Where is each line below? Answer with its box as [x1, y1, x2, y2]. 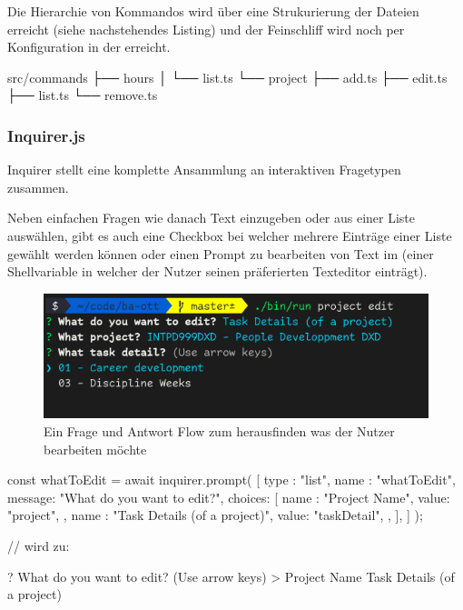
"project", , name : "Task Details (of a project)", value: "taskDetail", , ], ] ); [7, 505, 423, 525]
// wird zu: [7, 536, 70, 555]
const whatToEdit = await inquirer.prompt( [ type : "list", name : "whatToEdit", [7, 470, 456, 489]
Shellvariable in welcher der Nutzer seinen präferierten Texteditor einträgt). [7, 262, 428, 281]
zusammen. [7, 177, 69, 196]
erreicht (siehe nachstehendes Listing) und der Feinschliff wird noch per [7, 19, 405, 38]
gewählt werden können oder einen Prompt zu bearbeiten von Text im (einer [7, 244, 434, 263]
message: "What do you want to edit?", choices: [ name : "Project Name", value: [7, 487, 450, 506]
